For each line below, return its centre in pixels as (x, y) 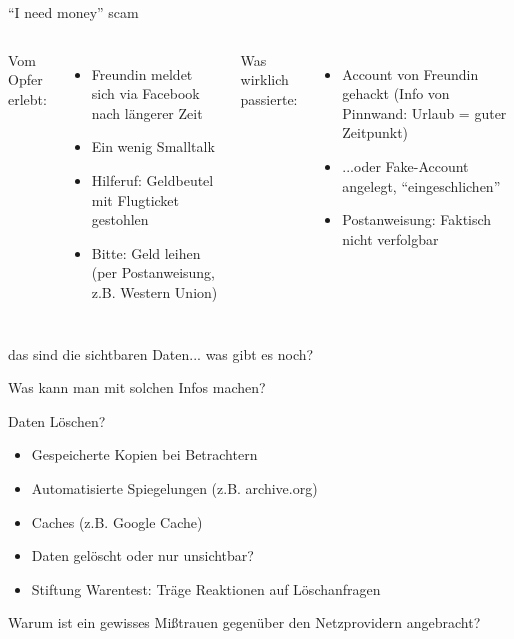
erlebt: (27, 98)
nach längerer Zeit (147, 112)
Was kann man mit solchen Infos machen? (137, 387)
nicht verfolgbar (390, 238)
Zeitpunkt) (375, 132)
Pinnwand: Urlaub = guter (424, 112)
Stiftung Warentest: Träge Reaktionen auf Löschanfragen (206, 588)
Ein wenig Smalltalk (153, 146)
